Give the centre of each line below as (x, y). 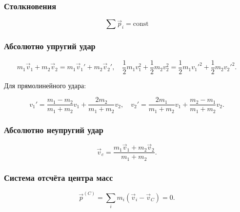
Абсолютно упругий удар (50, 46)
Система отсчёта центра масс (59, 177)
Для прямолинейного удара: (45, 85)
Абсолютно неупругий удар (54, 129)
